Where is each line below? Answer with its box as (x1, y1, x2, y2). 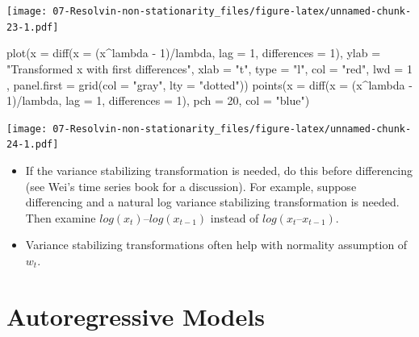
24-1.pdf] (6, 139, 59, 151)
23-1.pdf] (6, 21, 59, 33)
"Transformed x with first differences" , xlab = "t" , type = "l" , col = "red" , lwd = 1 (6, 60, 413, 77)
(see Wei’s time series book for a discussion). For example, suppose (25, 177, 357, 194)
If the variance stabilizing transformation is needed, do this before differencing (25, 162, 413, 178)
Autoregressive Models (6, 299, 265, 332)
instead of (210, 209, 259, 226)
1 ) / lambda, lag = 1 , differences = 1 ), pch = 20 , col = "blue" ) (6, 92, 310, 109)
